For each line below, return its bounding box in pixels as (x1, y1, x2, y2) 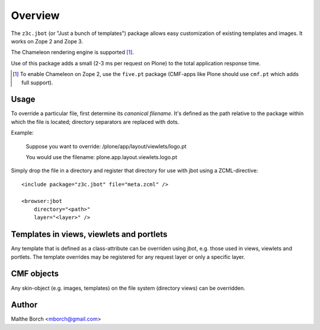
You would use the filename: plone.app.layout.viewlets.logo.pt (25, 153, 177, 160)
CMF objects (11, 269, 59, 279)
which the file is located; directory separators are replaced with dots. (11, 118, 180, 125)
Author (11, 300, 38, 310)
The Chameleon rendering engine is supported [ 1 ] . (11, 49, 135, 56)
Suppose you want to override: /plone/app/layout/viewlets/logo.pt (25, 142, 187, 150)
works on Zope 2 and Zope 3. (11, 37, 83, 45)
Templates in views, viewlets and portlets (11, 229, 168, 240)
